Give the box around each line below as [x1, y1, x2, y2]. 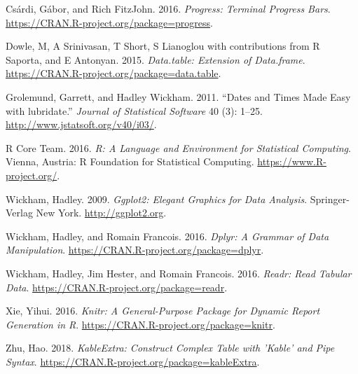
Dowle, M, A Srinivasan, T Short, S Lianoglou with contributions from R [6, 39, 320, 53]
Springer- [310, 191, 350, 206]
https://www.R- [257, 154, 326, 169]
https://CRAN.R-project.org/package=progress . [6, 15, 213, 29]
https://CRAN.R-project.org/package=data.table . [6, 66, 221, 81]
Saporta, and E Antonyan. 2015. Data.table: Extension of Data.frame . [6, 52, 305, 67]
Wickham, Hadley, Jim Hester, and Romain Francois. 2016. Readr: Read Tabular [6, 265, 352, 280]
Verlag [6, 205, 33, 220]
